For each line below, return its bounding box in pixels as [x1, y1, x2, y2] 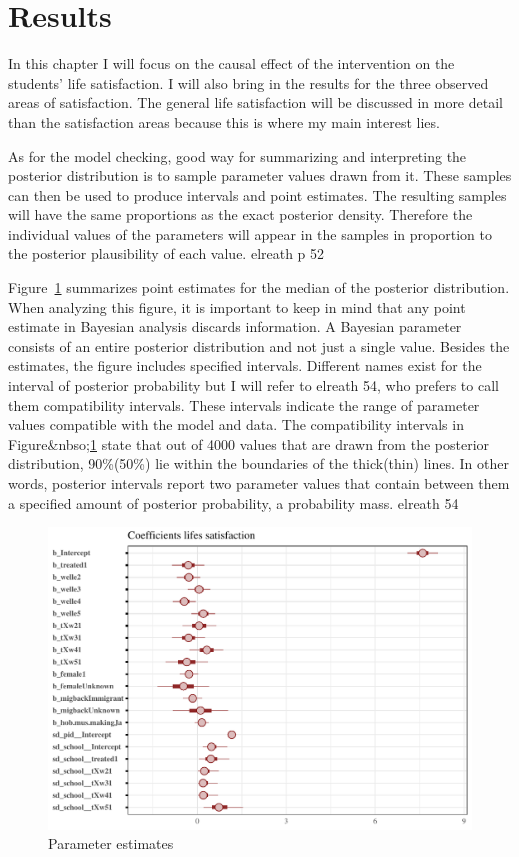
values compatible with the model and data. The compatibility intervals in [8, 414, 464, 435]
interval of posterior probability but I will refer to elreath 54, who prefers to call [8, 375, 499, 396]
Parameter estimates [48, 833, 174, 854]
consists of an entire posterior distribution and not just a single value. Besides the [8, 335, 510, 356]
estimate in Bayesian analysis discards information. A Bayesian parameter [8, 316, 462, 337]
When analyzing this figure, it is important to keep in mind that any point [8, 296, 466, 317]
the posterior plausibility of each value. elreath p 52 [8, 243, 325, 264]
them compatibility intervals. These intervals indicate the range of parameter [8, 394, 480, 415]
